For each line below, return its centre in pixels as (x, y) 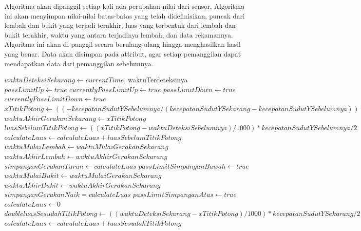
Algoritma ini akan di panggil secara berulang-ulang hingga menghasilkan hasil (123, 44)
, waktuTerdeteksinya (156, 80)
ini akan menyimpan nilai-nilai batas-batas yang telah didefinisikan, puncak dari (125, 15)
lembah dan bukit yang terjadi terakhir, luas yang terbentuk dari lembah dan (120, 25)
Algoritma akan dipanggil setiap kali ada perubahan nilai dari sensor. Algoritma (124, 6)
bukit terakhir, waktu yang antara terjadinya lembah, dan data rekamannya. (119, 34)
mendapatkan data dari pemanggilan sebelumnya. (79, 63)
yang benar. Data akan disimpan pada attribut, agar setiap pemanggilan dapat (123, 53)
